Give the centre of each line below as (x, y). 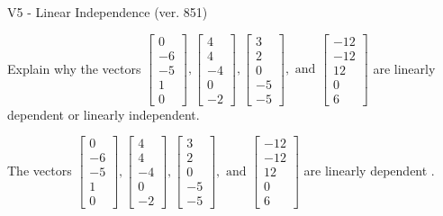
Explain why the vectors (74, 68)
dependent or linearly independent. (104, 114)
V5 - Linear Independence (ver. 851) (108, 12)
